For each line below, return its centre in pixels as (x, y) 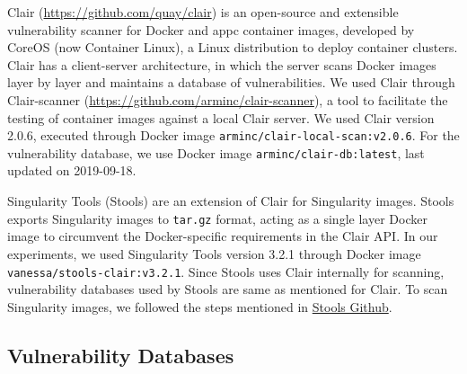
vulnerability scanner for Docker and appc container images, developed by (211, 29)
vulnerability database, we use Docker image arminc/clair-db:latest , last (216, 152)
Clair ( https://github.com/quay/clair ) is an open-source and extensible (203, 12)
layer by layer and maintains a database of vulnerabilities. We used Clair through (231, 82)
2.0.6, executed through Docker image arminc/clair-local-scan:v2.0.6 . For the (233, 135)
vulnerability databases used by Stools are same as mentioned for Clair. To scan (228, 289)
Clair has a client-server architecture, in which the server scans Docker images (222, 64)
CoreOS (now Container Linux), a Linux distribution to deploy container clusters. (233, 47)
